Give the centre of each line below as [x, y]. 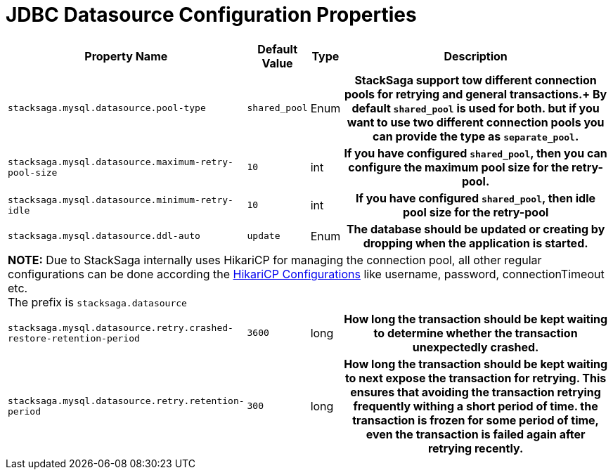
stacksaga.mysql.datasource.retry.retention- [126, 401]
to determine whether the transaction [476, 333]
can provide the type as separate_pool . [476, 136]
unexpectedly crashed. [476, 347]
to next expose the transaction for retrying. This [476, 378]
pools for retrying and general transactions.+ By [476, 94]
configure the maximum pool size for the [459, 167]
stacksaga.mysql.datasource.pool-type [107, 108]
